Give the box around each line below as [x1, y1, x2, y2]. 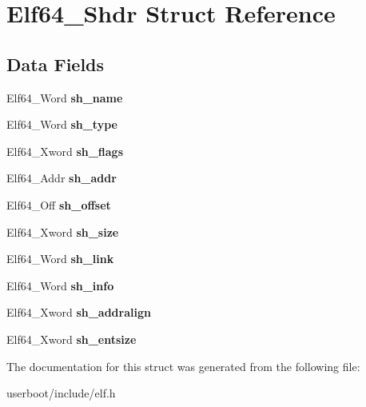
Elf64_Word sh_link [6, 250, 114, 267]
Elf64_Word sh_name [6, 89, 123, 106]
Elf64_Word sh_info [6, 277, 114, 293]
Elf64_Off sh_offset [6, 196, 111, 213]
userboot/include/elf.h [6, 385, 116, 401]
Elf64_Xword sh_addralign [6, 304, 151, 321]
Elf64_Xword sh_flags [6, 142, 124, 159]
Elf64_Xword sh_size [6, 223, 119, 240]
